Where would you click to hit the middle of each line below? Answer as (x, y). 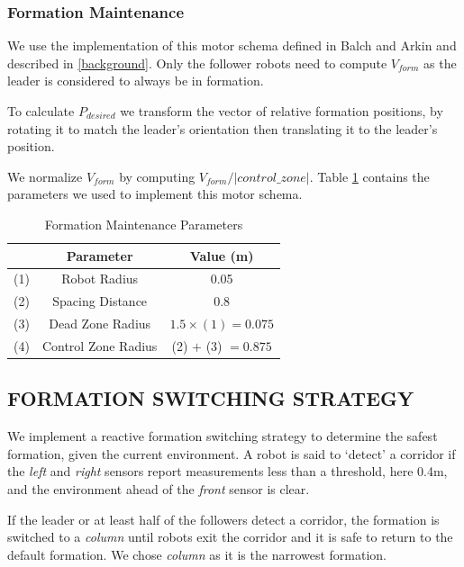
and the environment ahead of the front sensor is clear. (159, 489)
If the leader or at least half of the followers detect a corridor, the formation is (223, 519)
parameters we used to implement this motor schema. (155, 194)
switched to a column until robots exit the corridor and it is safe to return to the (230, 537)
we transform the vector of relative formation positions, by (282, 111)
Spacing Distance (100, 301)
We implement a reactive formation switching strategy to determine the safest (223, 436)
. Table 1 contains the (369, 176)
